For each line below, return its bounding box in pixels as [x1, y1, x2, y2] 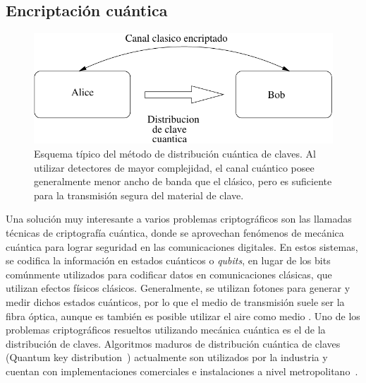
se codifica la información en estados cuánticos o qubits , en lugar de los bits [6, 253, 331, 268]
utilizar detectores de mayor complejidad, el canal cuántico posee [34, 160, 315, 175]
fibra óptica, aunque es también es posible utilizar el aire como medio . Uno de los [6, 308, 360, 323]
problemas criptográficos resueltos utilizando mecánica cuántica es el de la [6, 322, 326, 337]
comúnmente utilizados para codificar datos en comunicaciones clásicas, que [6, 266, 332, 281]
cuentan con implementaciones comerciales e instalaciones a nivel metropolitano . [6, 363, 358, 378]
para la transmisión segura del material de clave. [34, 187, 244, 202]
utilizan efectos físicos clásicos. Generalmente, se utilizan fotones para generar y [6, 281, 350, 295]
